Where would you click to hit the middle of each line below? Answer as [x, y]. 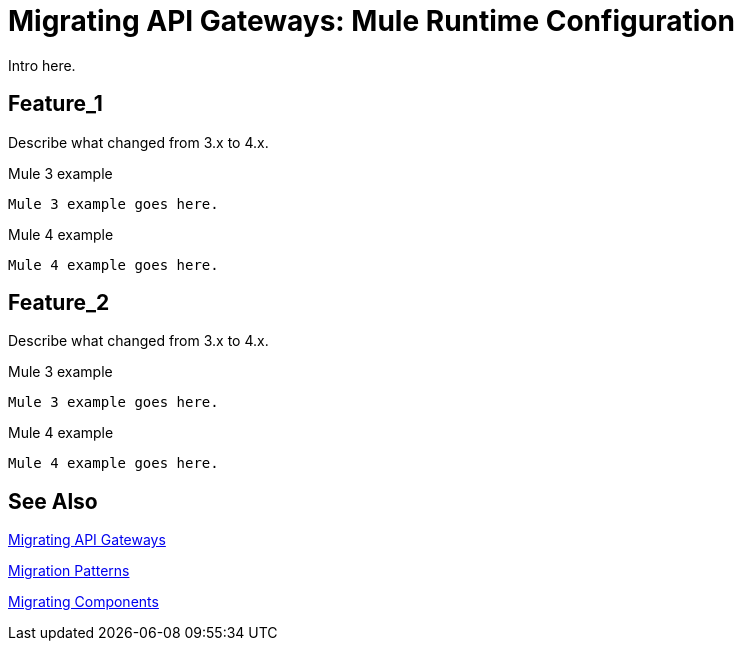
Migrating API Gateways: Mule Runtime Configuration [371, 21]
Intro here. [42, 65]
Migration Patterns [69, 571]
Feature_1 [55, 104]
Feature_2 [59, 303]
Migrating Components [83, 602]
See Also [53, 501]
